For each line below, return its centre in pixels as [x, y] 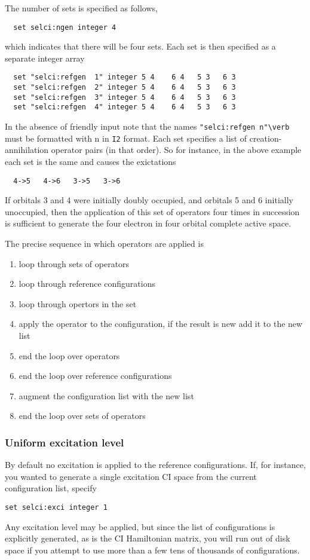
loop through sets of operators [74, 263]
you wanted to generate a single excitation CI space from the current [131, 476]
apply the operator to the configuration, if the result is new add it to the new [161, 324]
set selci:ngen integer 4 [65, 27]
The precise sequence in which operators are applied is [104, 243]
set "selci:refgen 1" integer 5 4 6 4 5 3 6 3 [125, 77]
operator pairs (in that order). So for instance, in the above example [176, 150]
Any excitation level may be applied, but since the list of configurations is [140, 526]
